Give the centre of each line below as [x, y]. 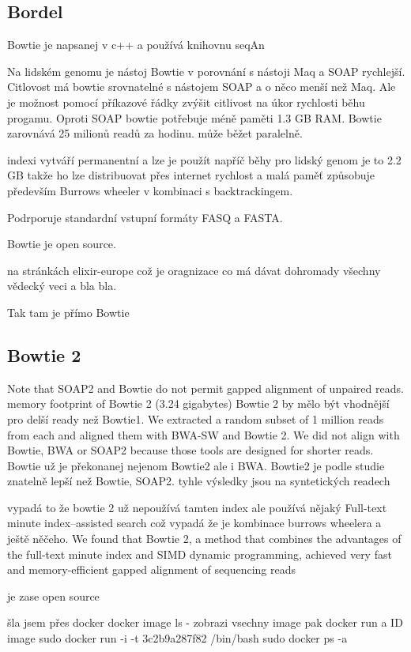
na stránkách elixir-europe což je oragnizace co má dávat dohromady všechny [194, 270]
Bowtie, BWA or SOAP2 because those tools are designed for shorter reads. [190, 450]
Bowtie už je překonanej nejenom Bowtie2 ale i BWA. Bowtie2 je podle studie [196, 465]
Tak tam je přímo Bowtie [68, 312]
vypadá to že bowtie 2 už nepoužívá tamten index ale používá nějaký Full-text [197, 507]
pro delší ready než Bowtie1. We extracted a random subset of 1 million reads [196, 418]
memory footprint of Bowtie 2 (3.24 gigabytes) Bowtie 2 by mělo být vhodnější [198, 403]
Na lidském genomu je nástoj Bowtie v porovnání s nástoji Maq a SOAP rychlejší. [206, 71]
